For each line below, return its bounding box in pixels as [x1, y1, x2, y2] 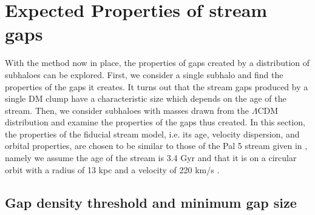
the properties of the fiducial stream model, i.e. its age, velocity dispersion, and [5, 127, 300, 140]
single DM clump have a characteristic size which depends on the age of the [5, 92, 286, 105]
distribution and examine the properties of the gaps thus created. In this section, [5, 116, 305, 128]
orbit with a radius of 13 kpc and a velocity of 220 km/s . [5, 163, 220, 176]
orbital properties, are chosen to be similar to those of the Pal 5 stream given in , [5, 139, 308, 152]
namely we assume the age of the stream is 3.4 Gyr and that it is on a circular [5, 151, 297, 164]
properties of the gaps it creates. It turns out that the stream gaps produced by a [5, 80, 308, 93]
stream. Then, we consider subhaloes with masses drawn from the [5, 104, 249, 116]
